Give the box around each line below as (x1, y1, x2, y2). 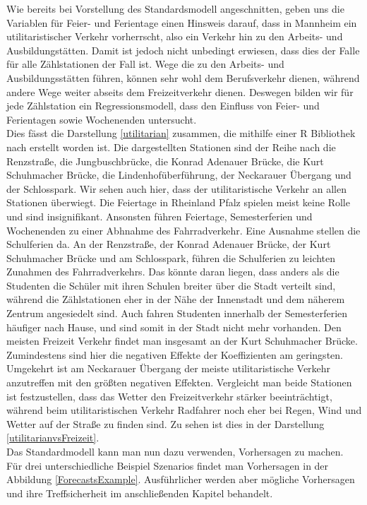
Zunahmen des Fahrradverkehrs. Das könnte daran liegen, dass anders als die (6, 264, 339, 279)
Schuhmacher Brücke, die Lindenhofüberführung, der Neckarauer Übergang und (6, 167, 351, 182)
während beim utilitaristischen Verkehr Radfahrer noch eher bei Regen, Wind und (6, 403, 362, 417)
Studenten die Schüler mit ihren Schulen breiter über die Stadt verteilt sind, (6, 278, 336, 292)
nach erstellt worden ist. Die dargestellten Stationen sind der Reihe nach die (6, 139, 336, 154)
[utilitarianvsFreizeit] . (6, 430, 100, 445)
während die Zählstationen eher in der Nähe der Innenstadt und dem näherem (6, 292, 345, 307)
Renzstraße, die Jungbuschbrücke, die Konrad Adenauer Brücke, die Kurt (6, 153, 324, 168)
